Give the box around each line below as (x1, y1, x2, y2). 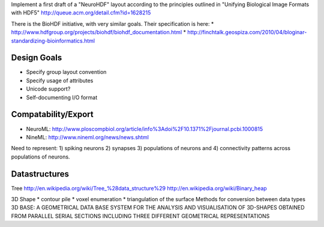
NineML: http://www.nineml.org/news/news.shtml (26, 133, 149, 141)
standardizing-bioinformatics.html (11, 37, 95, 44)
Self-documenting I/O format (26, 94, 98, 101)
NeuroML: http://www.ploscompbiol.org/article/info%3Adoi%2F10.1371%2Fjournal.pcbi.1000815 (26, 125, 263, 132)
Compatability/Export (11, 109, 94, 120)
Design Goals (11, 53, 62, 63)
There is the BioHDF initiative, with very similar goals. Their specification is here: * (11, 20, 214, 27)
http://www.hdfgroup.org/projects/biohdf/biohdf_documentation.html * (11, 29, 186, 36)
